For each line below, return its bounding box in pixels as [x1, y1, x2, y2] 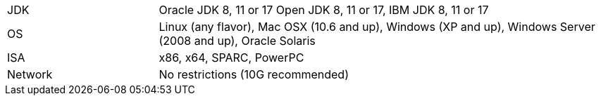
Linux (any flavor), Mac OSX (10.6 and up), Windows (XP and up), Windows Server [159, 20, 595, 34]
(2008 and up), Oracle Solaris [159, 34, 316, 48]
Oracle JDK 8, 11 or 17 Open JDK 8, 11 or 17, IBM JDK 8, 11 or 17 [159, 3, 489, 17]
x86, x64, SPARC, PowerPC [159, 50, 304, 65]
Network [7, 67, 53, 81]
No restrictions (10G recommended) [159, 67, 349, 81]
